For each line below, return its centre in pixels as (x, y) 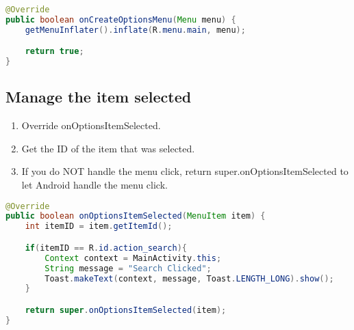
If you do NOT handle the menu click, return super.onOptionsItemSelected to (185, 171)
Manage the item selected (99, 97)
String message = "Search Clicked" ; (128, 268)
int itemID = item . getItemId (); (99, 226)
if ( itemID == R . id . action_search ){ (106, 248)
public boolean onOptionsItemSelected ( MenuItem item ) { (136, 216)
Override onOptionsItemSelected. (91, 125)
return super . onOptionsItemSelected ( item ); (126, 310)
